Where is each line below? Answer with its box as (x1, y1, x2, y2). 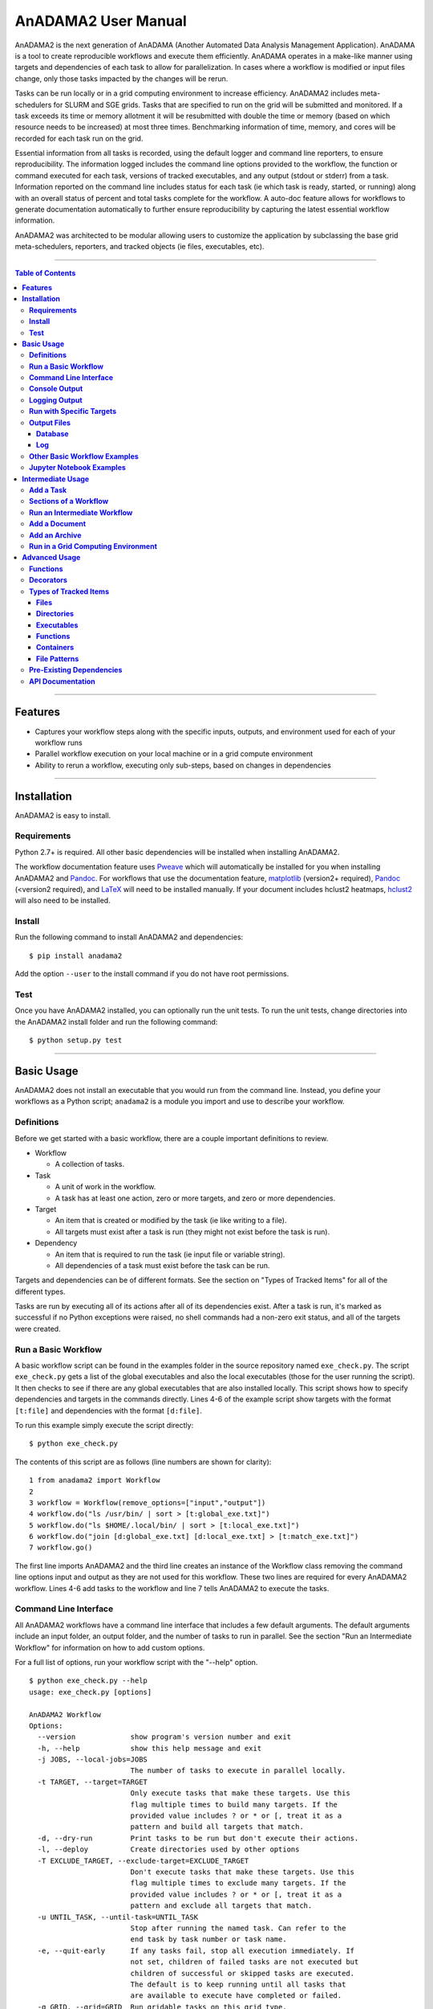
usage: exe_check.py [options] (29, 1688, 152, 1696)
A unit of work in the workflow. (55, 1182, 156, 1192)
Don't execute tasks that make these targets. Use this (130, 1867, 355, 1876)
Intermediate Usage (22, 474, 90, 484)
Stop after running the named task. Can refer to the (130, 1923, 346, 1933)
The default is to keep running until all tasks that (130, 1979, 346, 1989)
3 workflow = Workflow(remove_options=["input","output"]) (29, 1498, 266, 1507)
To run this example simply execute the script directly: (14, 1420, 194, 1430)
